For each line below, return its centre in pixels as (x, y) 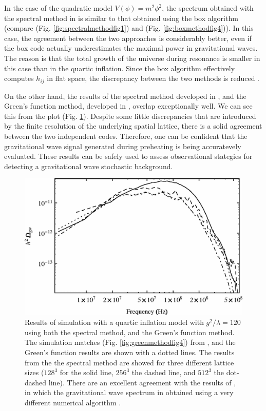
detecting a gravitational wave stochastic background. (89, 166)
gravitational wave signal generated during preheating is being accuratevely (123, 146)
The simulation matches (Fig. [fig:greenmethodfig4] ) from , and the (130, 342)
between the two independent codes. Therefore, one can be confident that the (126, 136)
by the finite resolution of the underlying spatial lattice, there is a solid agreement (133, 126)
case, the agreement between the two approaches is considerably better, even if (128, 38)
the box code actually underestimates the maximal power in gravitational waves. (131, 48)
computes (19, 78)
